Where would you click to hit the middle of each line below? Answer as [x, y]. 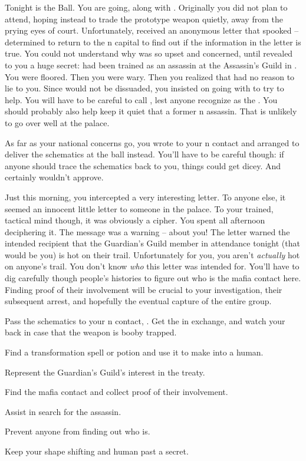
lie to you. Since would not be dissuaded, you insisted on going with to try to [144, 88]
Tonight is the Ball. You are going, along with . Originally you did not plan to [146, 7]
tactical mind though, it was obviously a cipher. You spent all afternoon [135, 220]
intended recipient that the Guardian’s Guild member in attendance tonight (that [152, 243]
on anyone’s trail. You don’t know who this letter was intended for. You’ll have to [152, 266]
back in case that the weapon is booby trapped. [91, 332]
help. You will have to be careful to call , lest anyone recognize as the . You [141, 99]
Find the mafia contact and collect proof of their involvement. [116, 392]
